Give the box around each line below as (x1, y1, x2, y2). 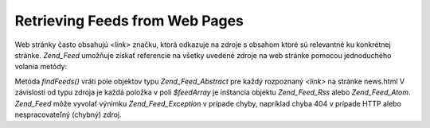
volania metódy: (14, 62, 68, 72)
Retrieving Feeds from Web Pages (14, 12, 244, 29)
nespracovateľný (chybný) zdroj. (14, 110, 123, 119)
